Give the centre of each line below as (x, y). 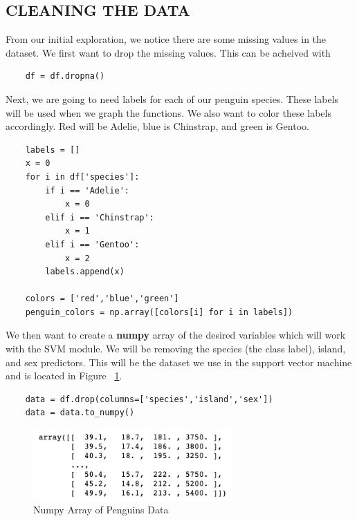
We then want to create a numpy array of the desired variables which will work (176, 335)
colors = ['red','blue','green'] (102, 299)
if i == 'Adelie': (87, 190)
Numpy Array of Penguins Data (101, 510)
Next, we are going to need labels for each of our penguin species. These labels (172, 98)
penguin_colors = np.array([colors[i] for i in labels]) (159, 312)
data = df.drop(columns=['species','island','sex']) (149, 399)
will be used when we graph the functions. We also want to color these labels (168, 112)
